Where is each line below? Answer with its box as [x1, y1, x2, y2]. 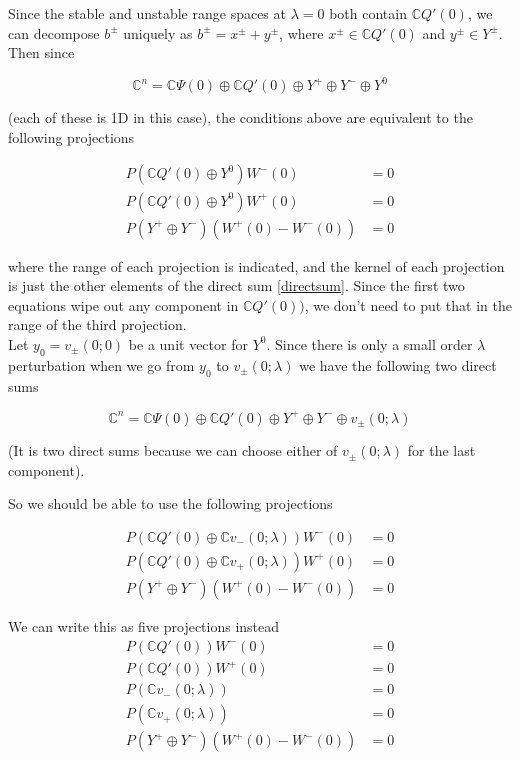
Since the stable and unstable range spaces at [8, 3, 286, 23]
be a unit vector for [128, 333, 248, 354]
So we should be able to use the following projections [8, 493, 333, 514]
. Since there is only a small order [266, 333, 473, 354]
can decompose [8, 22, 100, 43]
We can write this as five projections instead [8, 615, 280, 636]
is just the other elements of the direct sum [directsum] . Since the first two [8, 275, 465, 296]
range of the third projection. [8, 314, 187, 335]
